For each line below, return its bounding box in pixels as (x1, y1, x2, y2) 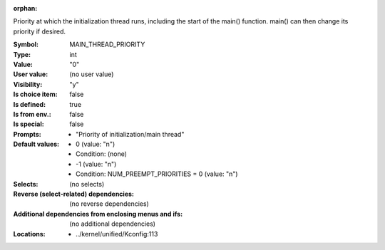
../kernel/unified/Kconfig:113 (76, 229, 158, 238)
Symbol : (13, 40, 39, 49)
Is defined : (13, 100, 46, 108)
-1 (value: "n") (76, 160, 117, 168)
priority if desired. (13, 27, 66, 36)
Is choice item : (13, 90, 58, 99)
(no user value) (69, 70, 114, 78)
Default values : (13, 140, 60, 149)
